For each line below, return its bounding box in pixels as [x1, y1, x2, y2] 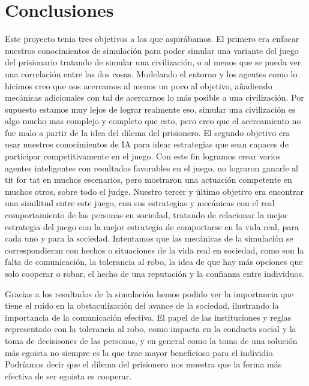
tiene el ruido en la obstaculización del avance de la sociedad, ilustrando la [5, 299, 279, 312]
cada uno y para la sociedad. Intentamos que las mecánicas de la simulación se [5, 232, 293, 245]
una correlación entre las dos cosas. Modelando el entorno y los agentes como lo [5, 67, 298, 80]
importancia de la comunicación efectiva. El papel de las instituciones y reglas [5, 310, 292, 323]
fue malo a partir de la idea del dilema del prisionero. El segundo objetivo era [5, 126, 290, 138]
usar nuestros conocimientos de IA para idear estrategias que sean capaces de [5, 138, 289, 150]
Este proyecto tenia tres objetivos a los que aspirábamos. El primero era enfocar [5, 32, 299, 45]
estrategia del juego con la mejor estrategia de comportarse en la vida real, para [5, 220, 299, 233]
